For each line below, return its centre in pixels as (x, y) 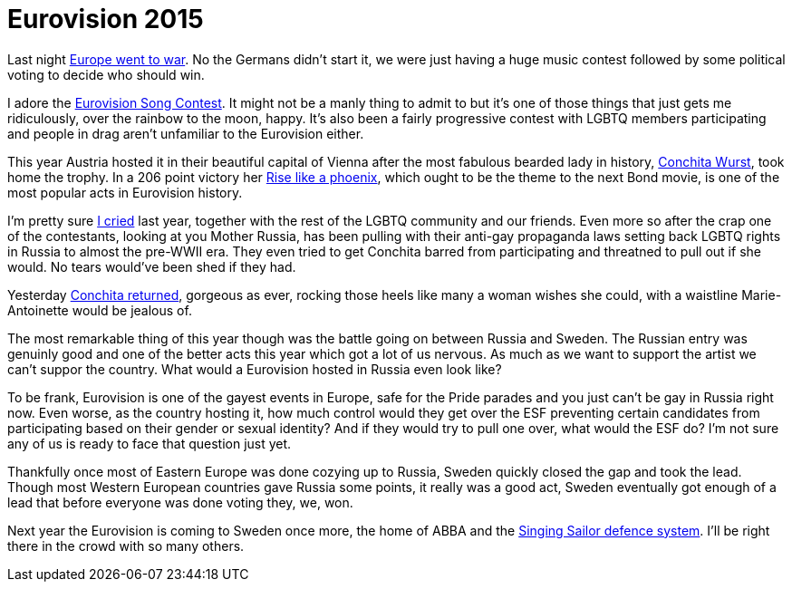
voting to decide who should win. (106, 74)
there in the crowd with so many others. (126, 546)
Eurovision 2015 (106, 19)
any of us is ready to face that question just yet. (150, 443)
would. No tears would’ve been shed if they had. (152, 266)
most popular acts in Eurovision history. (125, 192)
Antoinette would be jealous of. (100, 310)
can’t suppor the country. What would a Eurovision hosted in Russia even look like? (255, 369)
